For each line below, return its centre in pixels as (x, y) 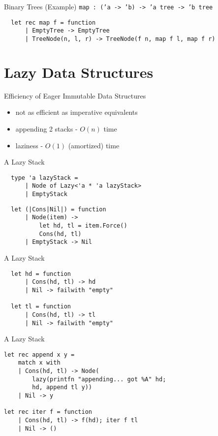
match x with (39, 363)
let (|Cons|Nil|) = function (59, 209)
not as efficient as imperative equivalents (77, 112)
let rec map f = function (53, 22)
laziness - (29, 145)
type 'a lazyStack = (45, 178)
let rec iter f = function (48, 412)
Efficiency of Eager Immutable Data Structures (75, 95)
